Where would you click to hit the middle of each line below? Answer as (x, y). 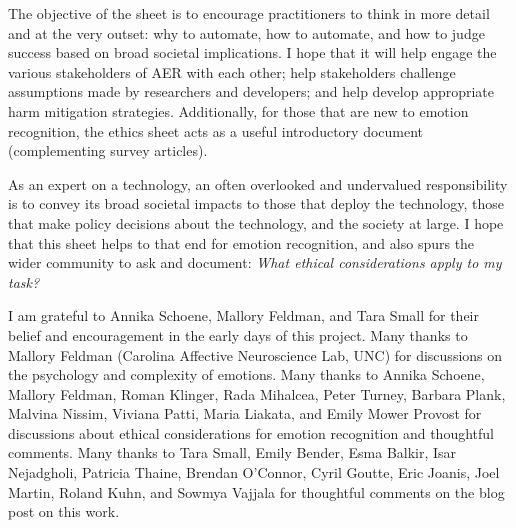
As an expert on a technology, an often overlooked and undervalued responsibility (258, 183)
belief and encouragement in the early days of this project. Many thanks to (238, 334)
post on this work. (64, 511)
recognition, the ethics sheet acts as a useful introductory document (216, 130)
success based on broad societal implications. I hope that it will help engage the (252, 52)
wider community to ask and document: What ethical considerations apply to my (255, 262)
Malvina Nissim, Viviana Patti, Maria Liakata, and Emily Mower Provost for (245, 413)
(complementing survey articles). (108, 150)
